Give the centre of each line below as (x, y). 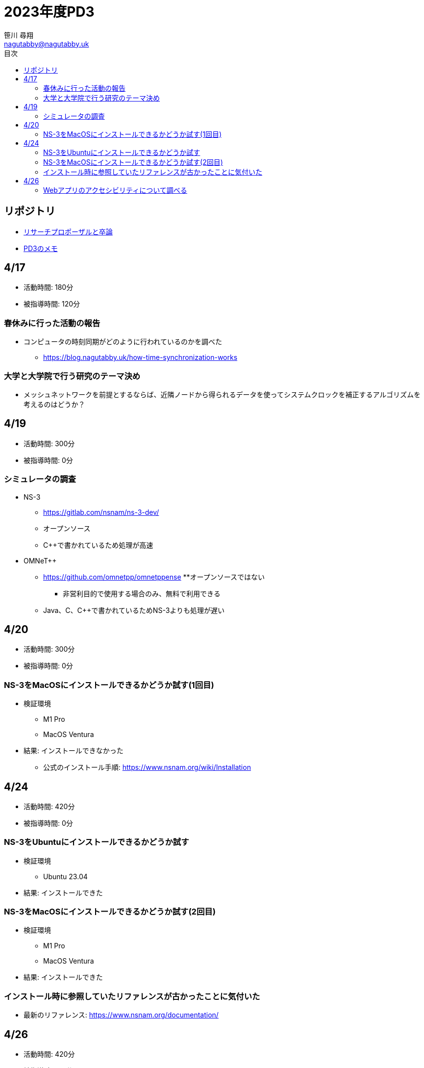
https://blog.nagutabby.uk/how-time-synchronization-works (140, 357)
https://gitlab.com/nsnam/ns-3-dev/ (101, 512)
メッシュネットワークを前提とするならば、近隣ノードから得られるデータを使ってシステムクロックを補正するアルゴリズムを (222, 394)
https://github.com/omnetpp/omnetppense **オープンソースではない (154, 577)
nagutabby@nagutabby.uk (47, 44)
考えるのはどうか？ (54, 404)
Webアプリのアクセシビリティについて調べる (115, 190)
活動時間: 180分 (49, 287)
